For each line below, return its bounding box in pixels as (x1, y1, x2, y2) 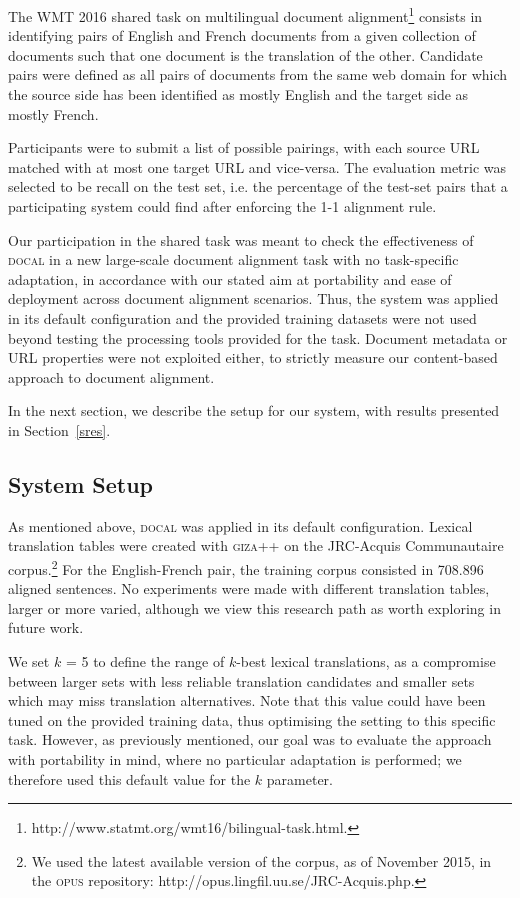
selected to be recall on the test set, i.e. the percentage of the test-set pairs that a (8, 176, 508, 197)
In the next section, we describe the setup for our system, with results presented (8, 400, 500, 421)
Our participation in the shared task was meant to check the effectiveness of (8, 229, 474, 250)
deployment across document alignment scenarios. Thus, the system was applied (8, 288, 499, 309)
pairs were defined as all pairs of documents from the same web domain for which (8, 64, 508, 85)
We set (8, 650, 50, 671)
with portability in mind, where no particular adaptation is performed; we (8, 748, 462, 769)
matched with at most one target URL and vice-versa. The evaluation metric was (8, 156, 507, 177)
